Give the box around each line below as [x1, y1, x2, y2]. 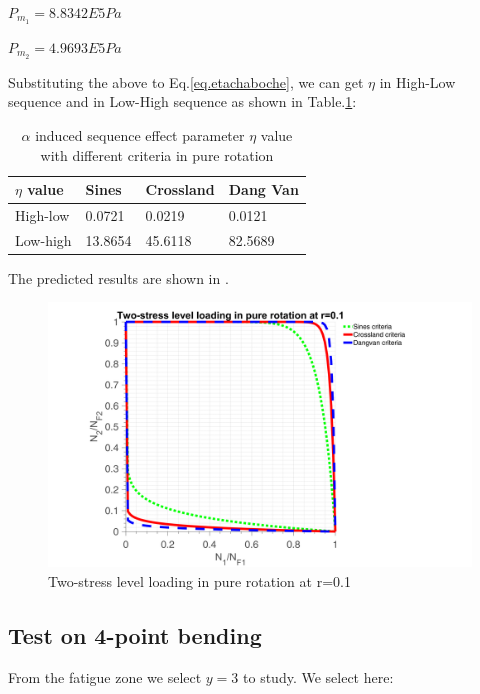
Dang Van [228, 179, 299, 200]
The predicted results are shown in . [8, 267, 229, 288]
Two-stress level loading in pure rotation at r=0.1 [48, 571, 351, 592]
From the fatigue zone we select [8, 666, 202, 687]
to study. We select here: [243, 666, 394, 687]
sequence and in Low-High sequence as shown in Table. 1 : [8, 91, 357, 112]
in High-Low [379, 71, 456, 92]
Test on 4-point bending [8, 620, 262, 651]
